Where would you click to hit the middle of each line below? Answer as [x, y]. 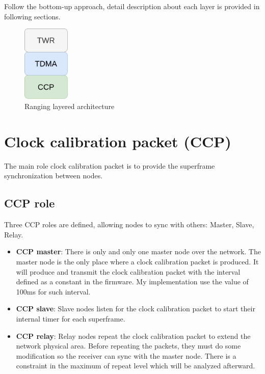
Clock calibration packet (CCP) [118, 141]
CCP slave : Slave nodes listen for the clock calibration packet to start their [136, 309]
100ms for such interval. [53, 291]
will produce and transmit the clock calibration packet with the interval [128, 271]
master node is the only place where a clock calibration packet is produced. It [137, 261]
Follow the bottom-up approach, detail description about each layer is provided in [132, 6]
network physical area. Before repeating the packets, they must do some [128, 346]
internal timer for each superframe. [71, 318]
